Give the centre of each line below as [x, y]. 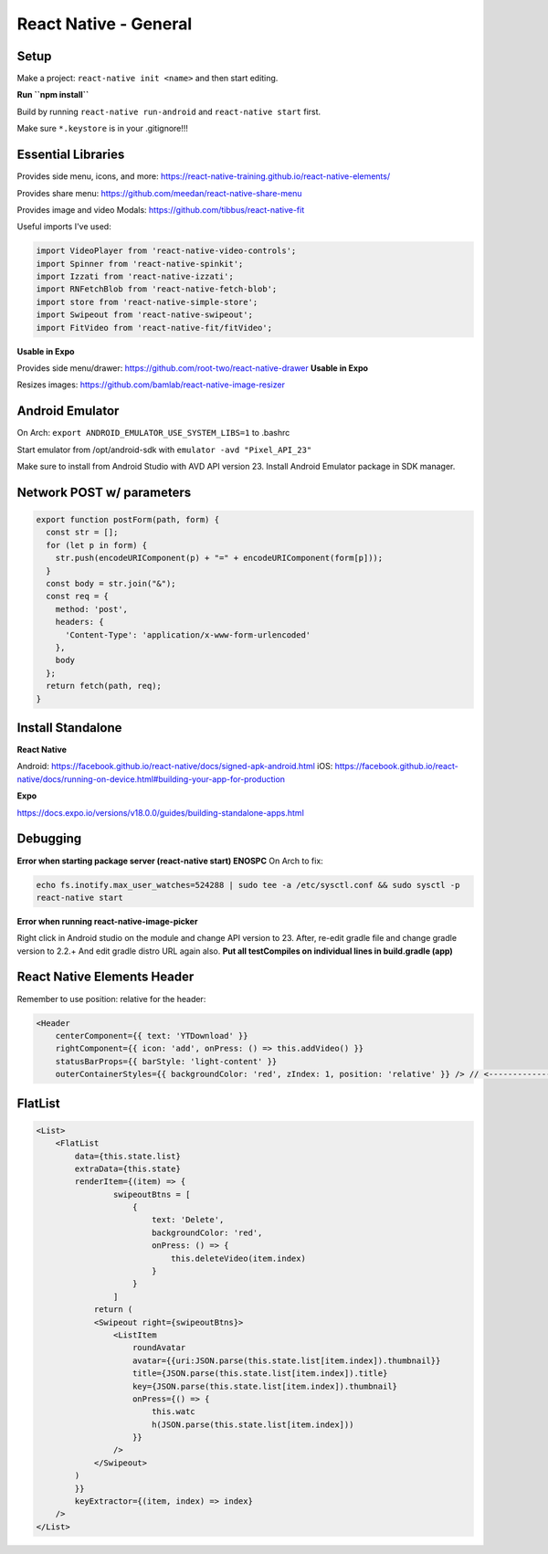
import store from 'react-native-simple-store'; [147, 302]
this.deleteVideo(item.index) [238, 1258]
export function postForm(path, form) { [127, 520]
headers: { [79, 622]
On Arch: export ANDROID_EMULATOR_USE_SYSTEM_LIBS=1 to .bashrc [153, 433]
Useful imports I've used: [64, 227]
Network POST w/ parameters [104, 492]
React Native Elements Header [105, 977]
